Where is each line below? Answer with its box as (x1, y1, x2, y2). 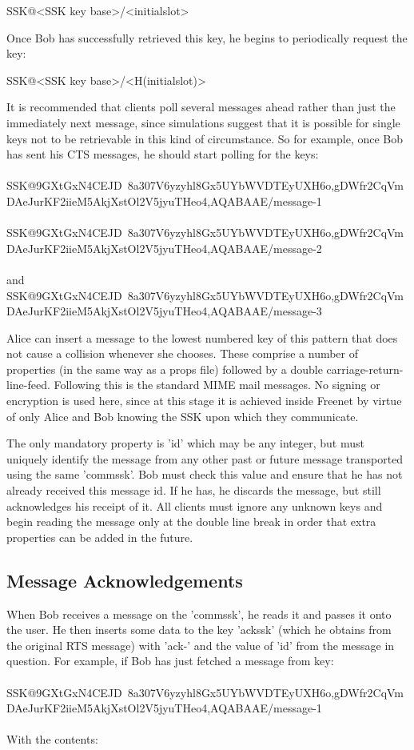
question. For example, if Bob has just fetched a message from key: (6, 652, 334, 669)
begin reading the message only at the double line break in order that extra (6, 513, 376, 530)
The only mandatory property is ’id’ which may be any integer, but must (6, 435, 364, 451)
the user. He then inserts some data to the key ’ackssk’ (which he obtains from (6, 621, 392, 638)
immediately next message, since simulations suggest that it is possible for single (6, 114, 400, 130)
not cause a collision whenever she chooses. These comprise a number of (6, 345, 359, 362)
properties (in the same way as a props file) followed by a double (6, 360, 323, 377)
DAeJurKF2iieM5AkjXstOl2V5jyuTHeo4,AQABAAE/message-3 (6, 303, 322, 319)
